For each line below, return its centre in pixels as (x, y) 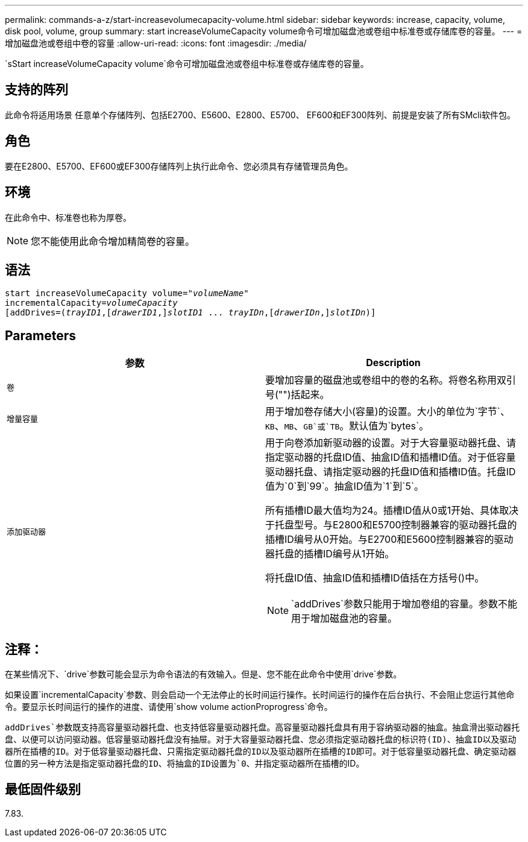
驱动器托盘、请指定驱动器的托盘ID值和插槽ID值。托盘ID (391, 472)
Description (393, 363)
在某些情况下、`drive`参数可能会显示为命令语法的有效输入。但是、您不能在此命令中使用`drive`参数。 (203, 674)
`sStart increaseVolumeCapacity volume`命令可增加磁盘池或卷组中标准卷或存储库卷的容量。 (187, 64)
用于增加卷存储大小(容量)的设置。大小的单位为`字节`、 (388, 412)
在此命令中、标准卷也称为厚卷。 (68, 217)
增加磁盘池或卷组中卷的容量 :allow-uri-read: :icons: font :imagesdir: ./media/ (156, 43)
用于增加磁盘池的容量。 (344, 619)
